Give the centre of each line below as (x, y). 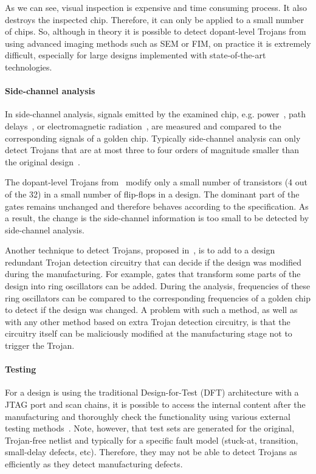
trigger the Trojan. (40, 345)
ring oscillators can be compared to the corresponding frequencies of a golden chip (158, 297)
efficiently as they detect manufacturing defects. (94, 464)
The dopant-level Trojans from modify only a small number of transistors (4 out (156, 182)
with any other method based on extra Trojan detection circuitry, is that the (148, 321)
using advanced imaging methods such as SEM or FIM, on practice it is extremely (158, 43)
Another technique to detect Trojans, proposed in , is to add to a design (140, 250)
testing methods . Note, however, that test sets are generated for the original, (150, 428)
